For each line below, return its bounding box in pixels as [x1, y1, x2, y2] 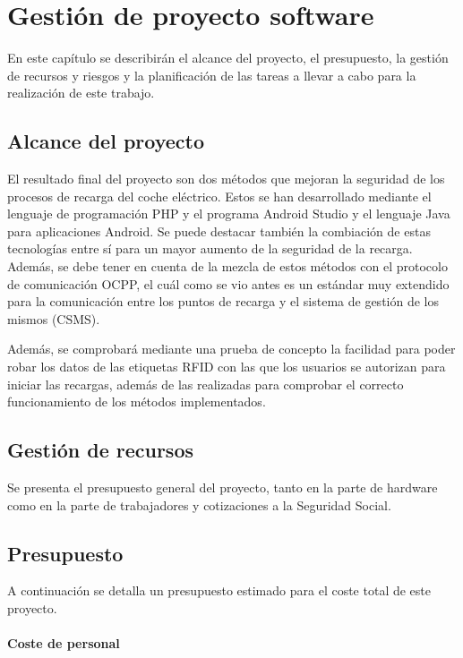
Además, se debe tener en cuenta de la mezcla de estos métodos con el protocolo [7, 257, 448, 276]
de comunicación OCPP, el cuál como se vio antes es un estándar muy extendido [7, 274, 450, 293]
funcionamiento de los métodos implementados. [7, 392, 266, 411]
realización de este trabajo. [7, 83, 155, 102]
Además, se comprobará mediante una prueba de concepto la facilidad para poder [7, 339, 456, 358]
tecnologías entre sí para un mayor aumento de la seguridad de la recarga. [7, 239, 413, 258]
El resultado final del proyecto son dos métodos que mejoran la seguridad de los [7, 169, 445, 188]
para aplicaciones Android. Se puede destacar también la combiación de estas [7, 221, 431, 240]
